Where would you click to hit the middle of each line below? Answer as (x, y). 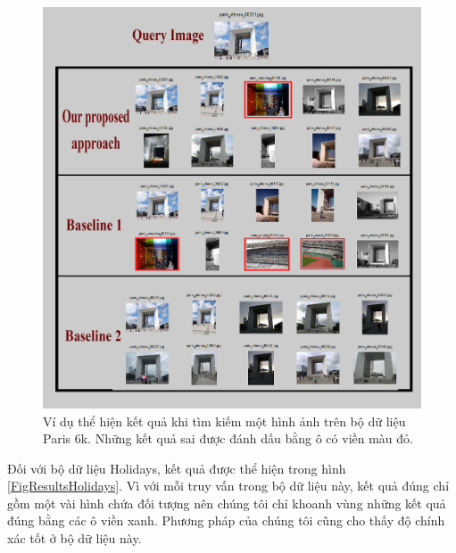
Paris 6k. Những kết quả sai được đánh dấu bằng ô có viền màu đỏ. (228, 438)
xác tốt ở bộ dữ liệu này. (75, 538)
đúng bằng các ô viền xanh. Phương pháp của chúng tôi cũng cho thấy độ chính (226, 520)
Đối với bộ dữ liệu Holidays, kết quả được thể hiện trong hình (177, 468)
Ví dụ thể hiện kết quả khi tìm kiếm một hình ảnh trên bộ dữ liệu (224, 421)
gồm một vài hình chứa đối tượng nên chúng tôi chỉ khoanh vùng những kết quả (227, 503)
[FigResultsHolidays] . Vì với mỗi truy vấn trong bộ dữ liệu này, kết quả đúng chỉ (228, 486)
